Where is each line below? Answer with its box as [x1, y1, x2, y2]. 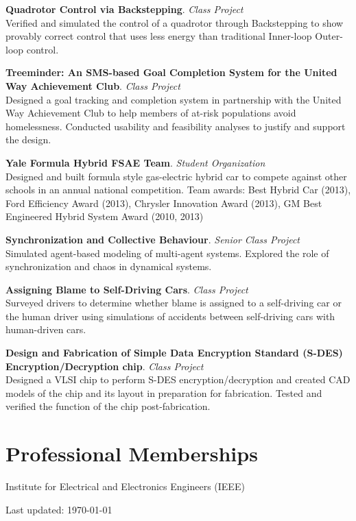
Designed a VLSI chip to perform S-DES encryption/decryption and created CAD [5, 372, 351, 387]
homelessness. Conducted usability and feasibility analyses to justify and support [5, 119, 346, 133]
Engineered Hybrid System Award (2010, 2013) [5, 209, 204, 223]
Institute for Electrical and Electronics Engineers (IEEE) [5, 479, 245, 494]
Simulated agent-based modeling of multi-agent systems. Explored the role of [5, 245, 329, 260]
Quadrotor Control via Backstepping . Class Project [5, 2, 244, 16]
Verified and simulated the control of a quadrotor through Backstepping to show [5, 15, 344, 29]
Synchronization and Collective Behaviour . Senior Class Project [5, 232, 300, 246]
